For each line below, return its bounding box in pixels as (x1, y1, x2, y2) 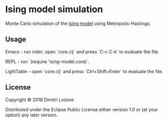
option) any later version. (5, 112, 58, 118)
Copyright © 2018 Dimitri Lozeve (5, 97, 74, 103)
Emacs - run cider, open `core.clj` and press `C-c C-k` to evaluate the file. (5, 48, 159, 54)
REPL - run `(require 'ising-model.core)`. (5, 58, 90, 65)
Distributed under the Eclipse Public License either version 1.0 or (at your (5, 106, 158, 112)
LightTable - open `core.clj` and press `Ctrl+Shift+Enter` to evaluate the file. (5, 68, 163, 74)
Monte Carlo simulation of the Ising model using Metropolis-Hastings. (5, 20, 151, 26)
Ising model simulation (5, 4, 103, 15)
